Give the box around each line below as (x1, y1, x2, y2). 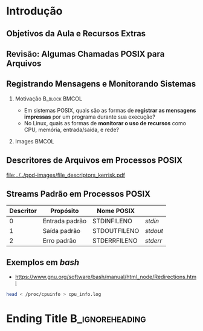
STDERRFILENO (92, 237, 138, 245)
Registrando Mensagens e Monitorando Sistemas (6, 79, 196, 89)
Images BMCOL (14, 137, 54, 145)
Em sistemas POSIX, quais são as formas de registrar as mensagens (24, 107, 196, 114)
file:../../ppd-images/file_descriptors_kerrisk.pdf (6, 171, 126, 179)
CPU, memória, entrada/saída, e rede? (24, 126, 120, 133)
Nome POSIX (96, 207, 135, 215)
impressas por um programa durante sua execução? (24, 113, 156, 120)
